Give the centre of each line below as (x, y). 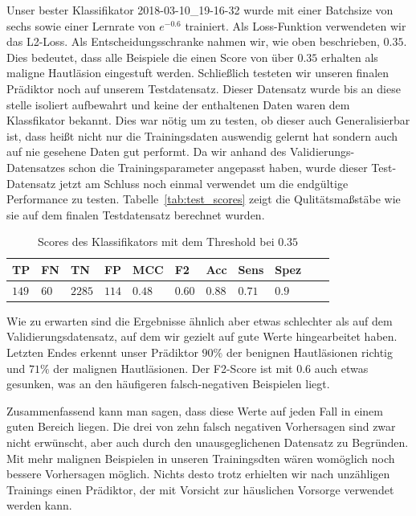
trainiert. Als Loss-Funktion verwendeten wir (296, 25)
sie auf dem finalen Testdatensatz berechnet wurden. (136, 214)
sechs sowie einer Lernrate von (81, 25)
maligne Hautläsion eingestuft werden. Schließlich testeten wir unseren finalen (198, 73)
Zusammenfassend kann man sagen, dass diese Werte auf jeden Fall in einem (195, 410)
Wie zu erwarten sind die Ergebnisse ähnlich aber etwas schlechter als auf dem (200, 320)
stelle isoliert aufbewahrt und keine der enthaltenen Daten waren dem (178, 104)
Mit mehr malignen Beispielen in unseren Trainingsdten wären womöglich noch (201, 458)
